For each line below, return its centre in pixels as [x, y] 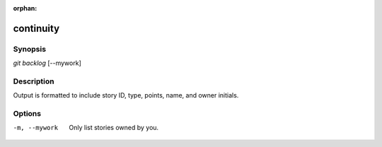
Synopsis [29, 49]
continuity [36, 28]
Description [34, 81]
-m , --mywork [36, 128]
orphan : [25, 8]
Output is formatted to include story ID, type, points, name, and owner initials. [126, 95]
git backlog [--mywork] [47, 63]
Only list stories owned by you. [114, 128]
